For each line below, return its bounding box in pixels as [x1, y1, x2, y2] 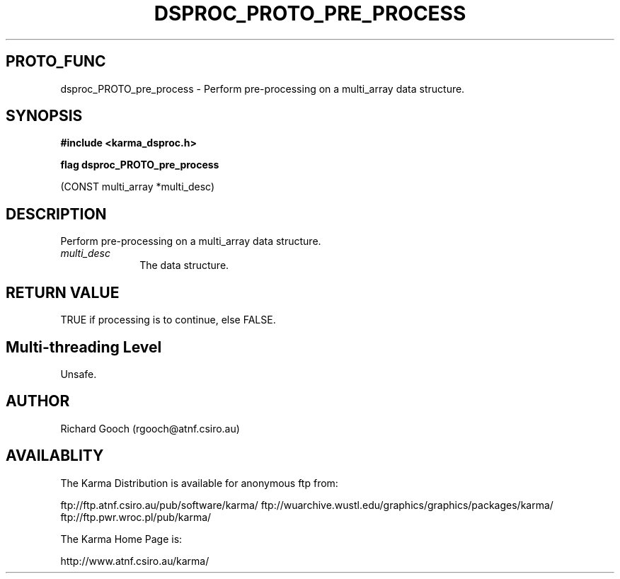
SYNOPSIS [6, 107, 83, 125]
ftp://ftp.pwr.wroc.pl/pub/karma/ [60, 510, 212, 523]
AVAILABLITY [6, 447, 104, 465]
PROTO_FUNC [6, 52, 106, 71]
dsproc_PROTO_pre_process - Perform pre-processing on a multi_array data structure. [60, 82, 465, 95]
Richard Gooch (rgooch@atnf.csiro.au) [60, 422, 240, 435]
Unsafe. [60, 367, 97, 380]
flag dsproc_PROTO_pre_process [60, 159, 219, 171]
